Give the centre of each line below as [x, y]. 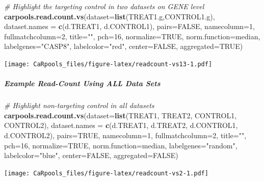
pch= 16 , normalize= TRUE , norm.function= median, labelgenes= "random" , [121, 145]
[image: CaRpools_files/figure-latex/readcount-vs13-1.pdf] [108, 64]
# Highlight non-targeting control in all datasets [79, 105]
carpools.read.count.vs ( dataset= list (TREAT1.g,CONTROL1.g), [110, 16]
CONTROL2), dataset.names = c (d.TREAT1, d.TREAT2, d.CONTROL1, [121, 125]
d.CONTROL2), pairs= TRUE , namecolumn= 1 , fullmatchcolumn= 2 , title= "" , [125, 135]
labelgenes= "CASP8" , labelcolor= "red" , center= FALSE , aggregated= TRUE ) [124, 46]
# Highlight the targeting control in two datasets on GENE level [104, 6]
